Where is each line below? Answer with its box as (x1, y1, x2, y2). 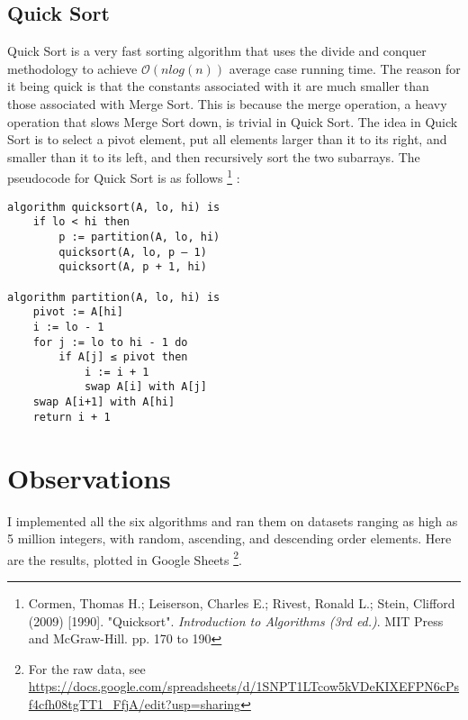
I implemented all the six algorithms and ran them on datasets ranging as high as (7, 511, 458, 530)
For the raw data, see (28, 659, 146, 678)
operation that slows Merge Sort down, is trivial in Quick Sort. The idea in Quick (7, 112, 458, 131)
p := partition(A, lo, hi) (58, 230, 220, 243)
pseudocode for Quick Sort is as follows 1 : (7, 166, 240, 187)
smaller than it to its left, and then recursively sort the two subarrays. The (7, 147, 420, 166)
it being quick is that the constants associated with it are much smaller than (7, 77, 429, 96)
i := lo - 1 (32, 320, 104, 333)
